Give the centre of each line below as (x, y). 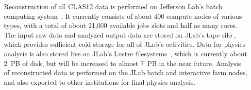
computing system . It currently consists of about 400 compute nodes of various (123, 16)
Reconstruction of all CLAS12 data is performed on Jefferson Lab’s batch (113, 6)
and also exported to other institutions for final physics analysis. (100, 82)
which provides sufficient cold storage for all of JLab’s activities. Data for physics (125, 44)
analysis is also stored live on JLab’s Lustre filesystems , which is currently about (125, 53)
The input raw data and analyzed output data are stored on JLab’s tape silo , (120, 34)
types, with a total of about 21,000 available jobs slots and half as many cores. (121, 25)
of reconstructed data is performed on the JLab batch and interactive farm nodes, (126, 72)
